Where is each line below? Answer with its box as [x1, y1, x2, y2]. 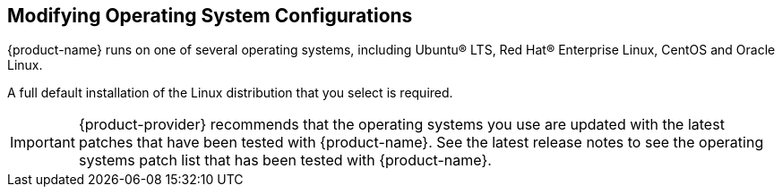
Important [10, 133, 75, 152]
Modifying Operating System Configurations [7, 4, 413, 27]
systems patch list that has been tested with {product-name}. [78, 151, 492, 170]
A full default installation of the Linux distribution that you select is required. [7, 85, 453, 101]
